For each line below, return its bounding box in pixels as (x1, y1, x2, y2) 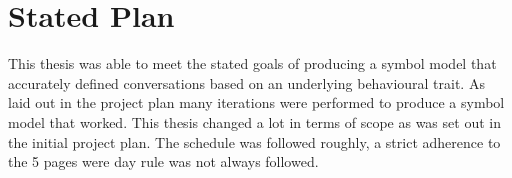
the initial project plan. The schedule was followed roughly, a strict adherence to (8, 131, 501, 152)
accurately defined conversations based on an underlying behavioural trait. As (8, 72, 485, 93)
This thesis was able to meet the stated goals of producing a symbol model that (8, 53, 497, 74)
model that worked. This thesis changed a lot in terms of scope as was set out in (8, 111, 501, 132)
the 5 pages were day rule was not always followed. (8, 151, 319, 172)
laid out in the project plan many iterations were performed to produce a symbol (8, 92, 505, 113)
